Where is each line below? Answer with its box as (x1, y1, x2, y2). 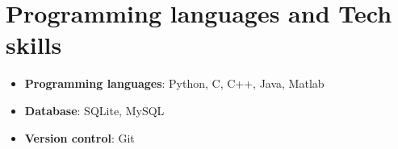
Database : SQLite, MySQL (24, 101, 165, 118)
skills (6, 28, 62, 61)
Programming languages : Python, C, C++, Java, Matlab (24, 75, 325, 92)
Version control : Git (24, 129, 135, 146)
